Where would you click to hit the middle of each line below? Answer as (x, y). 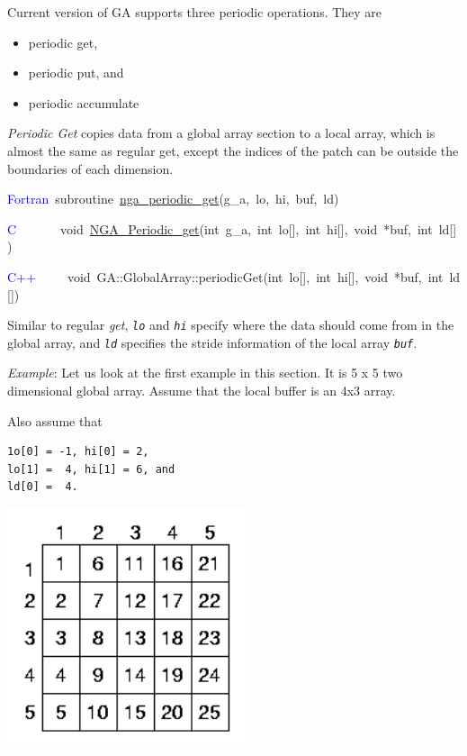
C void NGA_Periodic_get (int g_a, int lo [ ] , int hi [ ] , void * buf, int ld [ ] (232, 228)
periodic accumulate (84, 102)
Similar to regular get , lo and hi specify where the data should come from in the (231, 325)
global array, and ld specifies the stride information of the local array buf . (212, 342)
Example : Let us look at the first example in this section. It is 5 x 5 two (205, 373)
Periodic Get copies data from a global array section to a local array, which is (221, 133)
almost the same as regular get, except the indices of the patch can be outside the (233, 150)
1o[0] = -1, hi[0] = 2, (78, 452)
